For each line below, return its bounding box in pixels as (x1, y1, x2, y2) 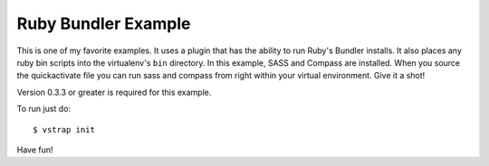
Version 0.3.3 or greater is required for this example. (16, 87, 212, 97)
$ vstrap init (33, 124, 95, 134)
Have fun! (16, 144, 53, 155)
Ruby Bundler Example (16, 14, 191, 33)
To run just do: (16, 104, 72, 115)
